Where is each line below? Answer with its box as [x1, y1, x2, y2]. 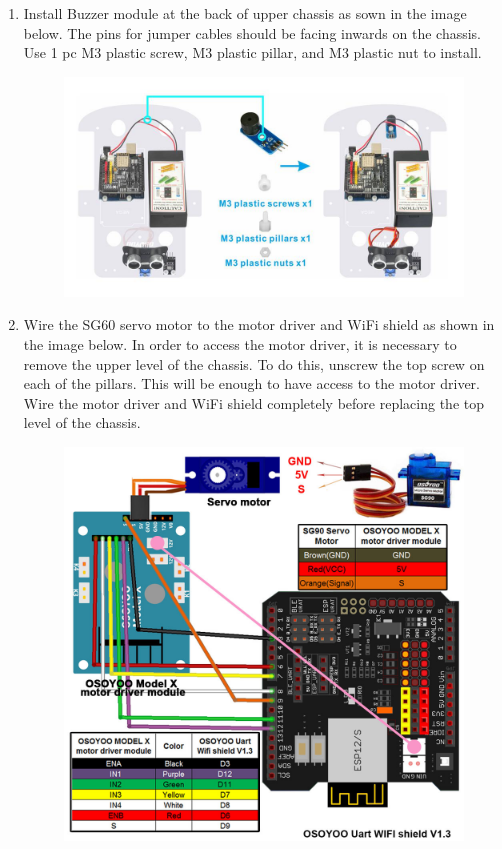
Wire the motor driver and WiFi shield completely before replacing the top [23, 392, 484, 413]
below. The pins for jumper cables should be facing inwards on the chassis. [23, 22, 482, 43]
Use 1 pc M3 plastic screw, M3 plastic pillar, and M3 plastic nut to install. [23, 42, 482, 63]
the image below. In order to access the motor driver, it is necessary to [23, 334, 457, 355]
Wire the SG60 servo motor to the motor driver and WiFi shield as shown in [23, 314, 495, 335]
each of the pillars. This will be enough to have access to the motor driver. [23, 373, 480, 394]
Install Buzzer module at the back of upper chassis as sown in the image [23, 3, 467, 23]
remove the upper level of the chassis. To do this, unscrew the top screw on [23, 353, 485, 374]
